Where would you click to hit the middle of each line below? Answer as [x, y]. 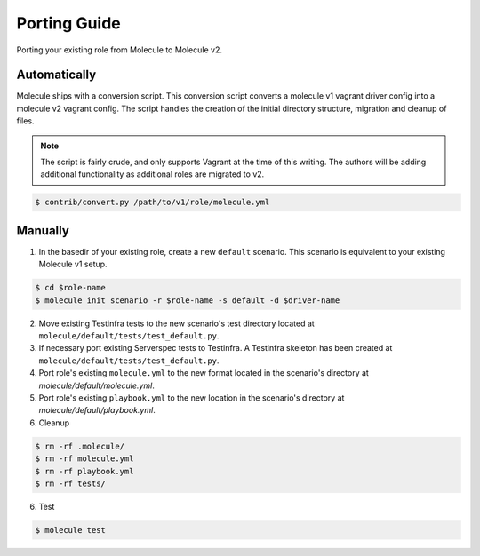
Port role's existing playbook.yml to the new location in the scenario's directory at [192, 397]
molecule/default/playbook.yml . [97, 410]
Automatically [56, 75]
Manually [43, 230]
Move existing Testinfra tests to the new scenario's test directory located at [176, 323]
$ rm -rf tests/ [71, 483]
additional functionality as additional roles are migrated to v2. [152, 174]
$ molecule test [71, 530]
